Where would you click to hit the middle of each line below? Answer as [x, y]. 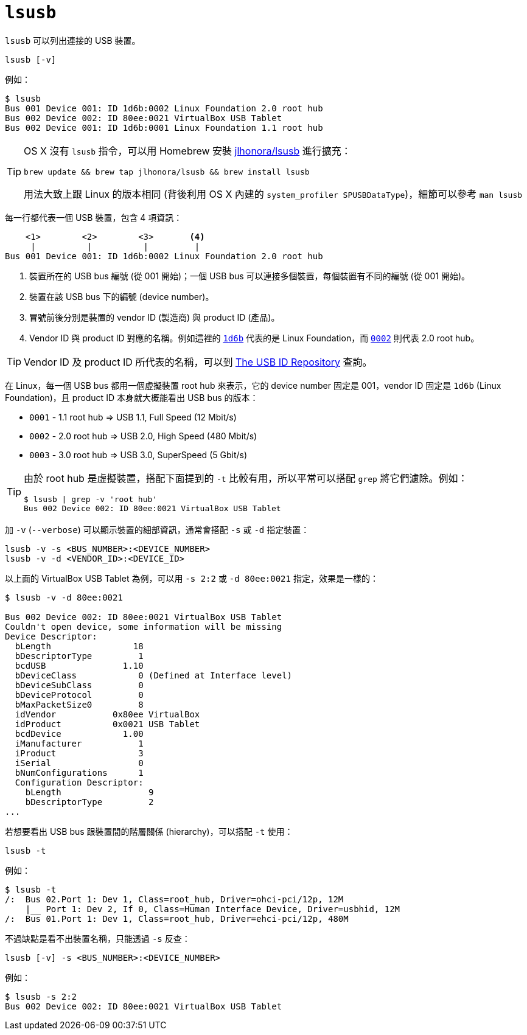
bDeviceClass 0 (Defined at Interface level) [154, 675]
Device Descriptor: [51, 636]
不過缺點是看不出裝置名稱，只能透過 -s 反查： [98, 938]
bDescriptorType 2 [89, 802]
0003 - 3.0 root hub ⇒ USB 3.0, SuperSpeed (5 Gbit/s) [138, 455]
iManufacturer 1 [79, 743]
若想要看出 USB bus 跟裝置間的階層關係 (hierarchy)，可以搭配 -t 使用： [149, 831]
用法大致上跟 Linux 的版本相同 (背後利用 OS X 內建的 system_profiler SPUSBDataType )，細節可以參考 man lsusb [273, 194]
